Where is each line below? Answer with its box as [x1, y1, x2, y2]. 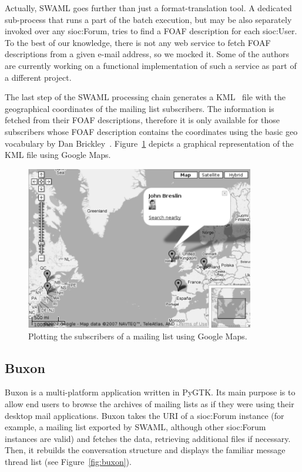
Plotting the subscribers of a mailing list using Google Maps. [28, 329, 247, 342]
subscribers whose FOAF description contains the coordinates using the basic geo [5, 125, 298, 137]
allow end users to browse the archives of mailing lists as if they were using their [5, 397, 294, 410]
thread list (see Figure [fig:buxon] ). [5, 455, 132, 467]
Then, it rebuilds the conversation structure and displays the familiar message [5, 444, 286, 456]
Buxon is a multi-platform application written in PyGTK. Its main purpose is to [5, 386, 296, 398]
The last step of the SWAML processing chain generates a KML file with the [5, 91, 286, 103]
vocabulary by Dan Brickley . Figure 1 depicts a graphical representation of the [5, 137, 294, 149]
